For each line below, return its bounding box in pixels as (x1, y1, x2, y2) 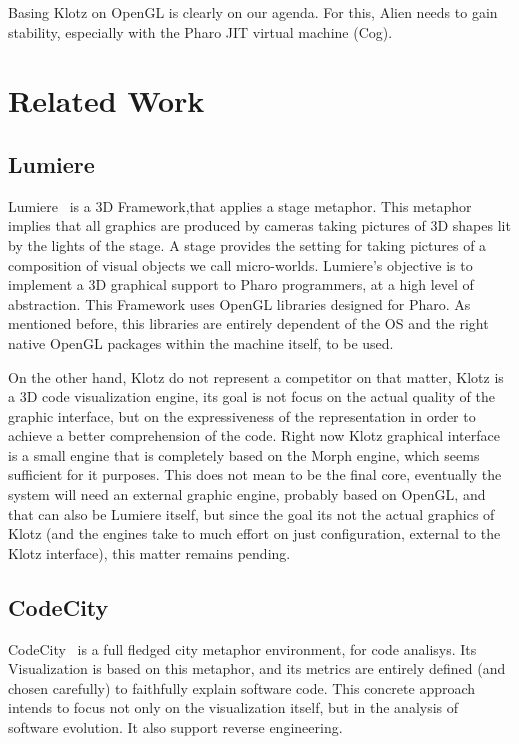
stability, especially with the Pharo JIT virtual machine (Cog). (8, 21, 393, 42)
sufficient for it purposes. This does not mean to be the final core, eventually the (8, 464, 502, 485)
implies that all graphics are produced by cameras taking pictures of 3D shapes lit (8, 215, 511, 236)
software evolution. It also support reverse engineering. (8, 717, 343, 738)
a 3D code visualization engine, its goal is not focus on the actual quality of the (8, 386, 496, 407)
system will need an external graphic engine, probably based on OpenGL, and (8, 484, 486, 505)
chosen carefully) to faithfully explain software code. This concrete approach (8, 677, 476, 698)
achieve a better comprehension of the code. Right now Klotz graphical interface (8, 425, 500, 446)
